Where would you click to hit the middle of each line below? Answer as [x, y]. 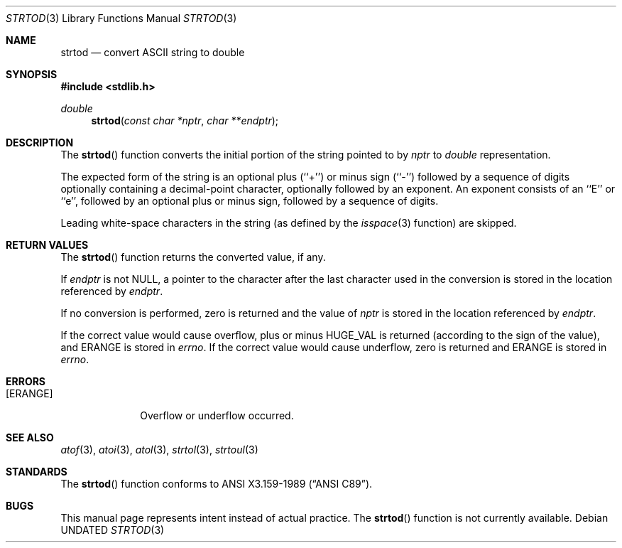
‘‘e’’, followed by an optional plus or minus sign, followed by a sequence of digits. [250, 201]
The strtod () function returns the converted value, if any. [193, 257]
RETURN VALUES [47, 245]
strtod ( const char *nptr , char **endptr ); [185, 120]
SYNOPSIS [32, 74]
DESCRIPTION [40, 143]
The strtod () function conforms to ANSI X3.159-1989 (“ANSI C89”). [217, 484]
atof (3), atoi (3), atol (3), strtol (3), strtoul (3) [159, 450]
